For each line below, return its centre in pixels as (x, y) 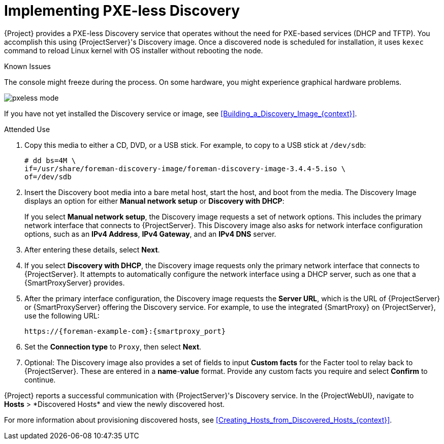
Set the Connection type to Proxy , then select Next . (113, 346)
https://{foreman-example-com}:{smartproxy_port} (125, 331)
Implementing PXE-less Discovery (122, 11)
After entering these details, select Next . (92, 249)
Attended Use (27, 129)
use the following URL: (62, 315)
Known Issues (27, 66)
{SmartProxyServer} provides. (75, 282)
